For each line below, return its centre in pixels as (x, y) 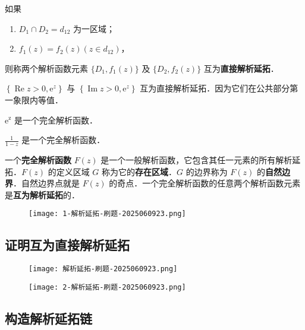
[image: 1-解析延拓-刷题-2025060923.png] (107, 214)
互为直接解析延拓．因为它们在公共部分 (215, 88)
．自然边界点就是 (46, 183)
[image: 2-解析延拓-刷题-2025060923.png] (107, 287)
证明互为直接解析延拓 (67, 245)
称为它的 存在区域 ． (139, 171)
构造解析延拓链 (48, 318)
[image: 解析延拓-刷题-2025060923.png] (103, 269)
